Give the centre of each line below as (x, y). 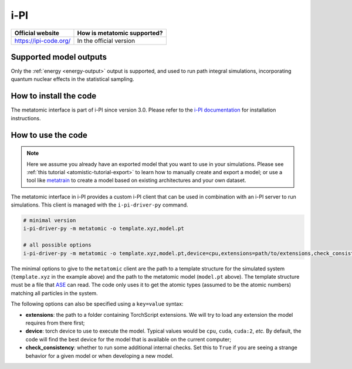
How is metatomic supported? (120, 33)
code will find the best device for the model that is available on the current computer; (128, 339)
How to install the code (54, 96)
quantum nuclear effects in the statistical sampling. (72, 79)
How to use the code (49, 135)
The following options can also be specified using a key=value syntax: (97, 304)
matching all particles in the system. (54, 293)
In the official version (106, 40)
